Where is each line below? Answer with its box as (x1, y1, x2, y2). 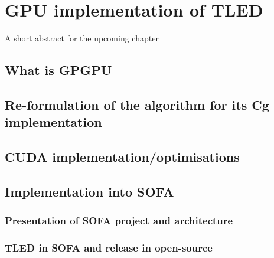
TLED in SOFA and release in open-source (5, 240, 213, 254)
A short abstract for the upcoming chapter (5, 32, 159, 44)
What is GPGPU (5, 61, 112, 79)
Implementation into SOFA (5, 182, 174, 200)
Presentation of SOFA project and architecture (5, 213, 233, 228)
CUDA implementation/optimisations (5, 148, 240, 166)
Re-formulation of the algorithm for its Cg (5, 95, 269, 113)
